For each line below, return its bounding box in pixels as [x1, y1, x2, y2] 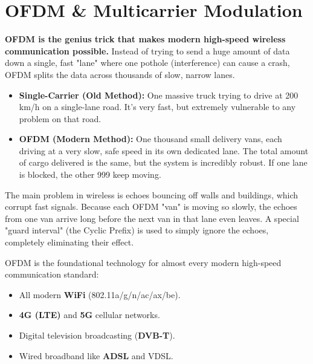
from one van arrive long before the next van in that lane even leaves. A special [5, 212, 299, 224]
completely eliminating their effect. [5, 236, 134, 249]
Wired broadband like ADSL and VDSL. [19, 349, 173, 362]
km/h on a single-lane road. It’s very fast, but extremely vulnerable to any [19, 100, 296, 113]
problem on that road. [19, 112, 102, 125]
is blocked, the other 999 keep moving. [19, 168, 161, 181]
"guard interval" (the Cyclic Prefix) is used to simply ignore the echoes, [5, 224, 269, 236]
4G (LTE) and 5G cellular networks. [19, 308, 160, 321]
